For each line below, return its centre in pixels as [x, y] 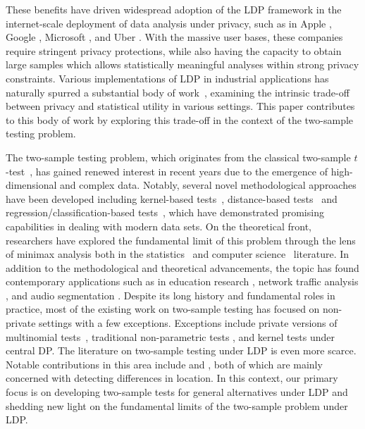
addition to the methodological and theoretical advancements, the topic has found [182, 267]
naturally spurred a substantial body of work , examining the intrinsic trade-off [178, 92]
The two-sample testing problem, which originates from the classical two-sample [178, 157]
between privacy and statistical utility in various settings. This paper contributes [180, 106]
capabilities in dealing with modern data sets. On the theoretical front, [159, 226]
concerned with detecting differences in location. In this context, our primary [172, 378]
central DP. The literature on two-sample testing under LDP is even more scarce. [181, 350]
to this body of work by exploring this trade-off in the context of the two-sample [180, 119]
